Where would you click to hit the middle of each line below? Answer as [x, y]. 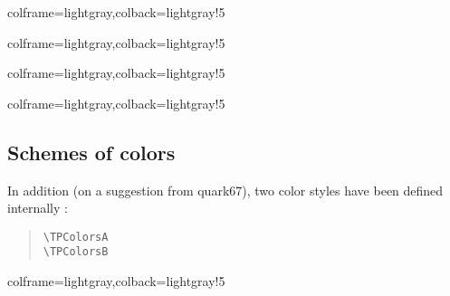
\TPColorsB [76, 252]
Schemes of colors [91, 152]
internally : [38, 208]
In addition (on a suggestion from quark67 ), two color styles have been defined [225, 190]
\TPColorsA [76, 237]
